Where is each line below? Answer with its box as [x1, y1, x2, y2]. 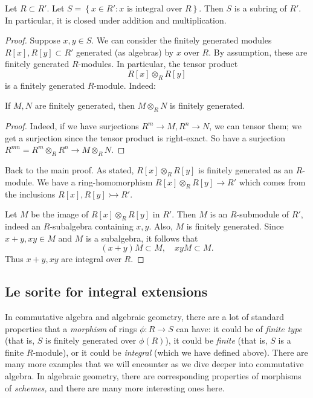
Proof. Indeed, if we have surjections [5, 120, 139, 132]
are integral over [61, 252, 121, 265]
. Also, [149, 220, 173, 233]
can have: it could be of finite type [176, 322, 303, 335]
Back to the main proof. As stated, [5, 164, 134, 176]
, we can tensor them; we [209, 120, 302, 132]
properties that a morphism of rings [5, 322, 137, 335]
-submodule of [236, 208, 289, 220]
